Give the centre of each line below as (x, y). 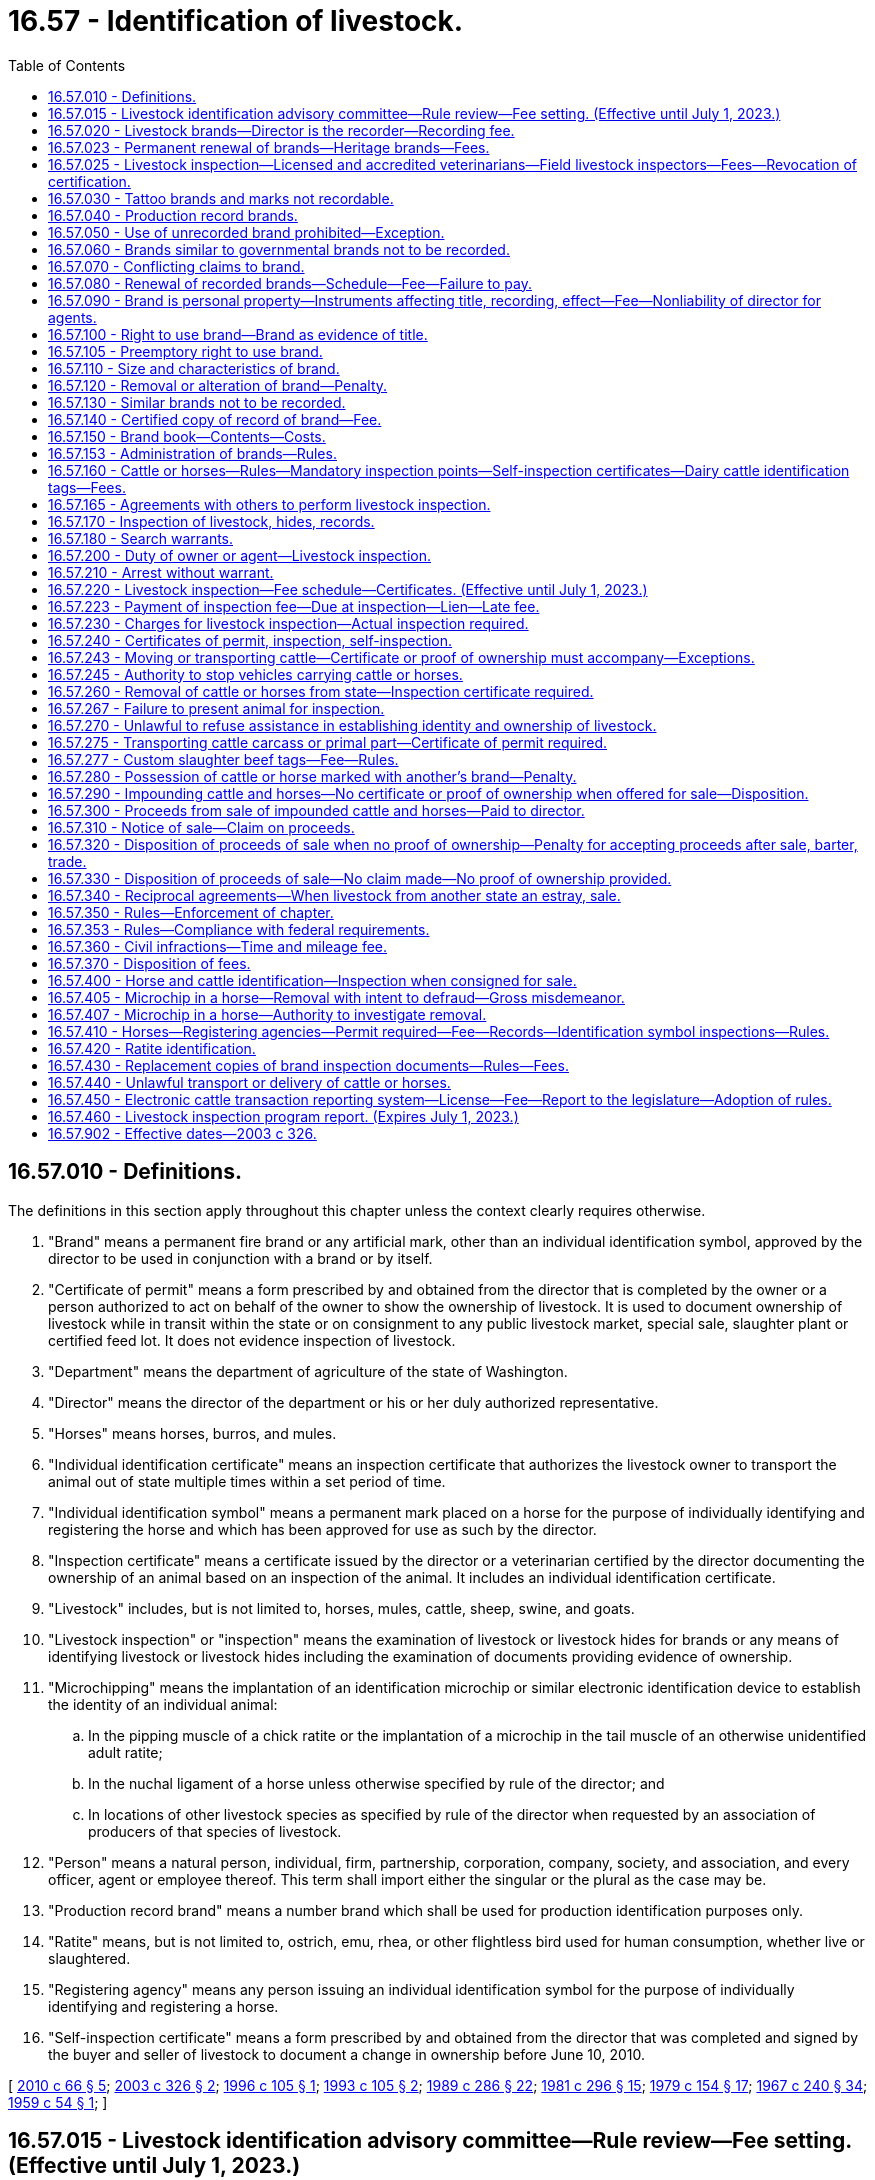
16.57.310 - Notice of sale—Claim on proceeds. (201, 827)
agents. (72, 317)
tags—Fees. (87, 487)
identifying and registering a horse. (163, 2006)
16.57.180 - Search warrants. (141, 538)
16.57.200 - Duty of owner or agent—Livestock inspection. (239, 555)
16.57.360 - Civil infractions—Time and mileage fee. (218, 946)
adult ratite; (125, 1752)
